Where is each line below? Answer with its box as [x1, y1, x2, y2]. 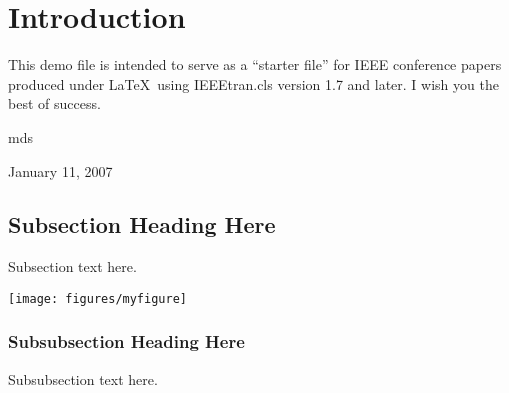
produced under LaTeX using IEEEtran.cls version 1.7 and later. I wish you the [8, 73, 499, 94]
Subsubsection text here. [8, 368, 158, 389]
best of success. [8, 93, 101, 114]
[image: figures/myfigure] [8, 291, 187, 306]
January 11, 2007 [8, 160, 113, 181]
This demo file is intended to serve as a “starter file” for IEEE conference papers [8, 54, 502, 75]
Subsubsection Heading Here [8, 329, 245, 354]
